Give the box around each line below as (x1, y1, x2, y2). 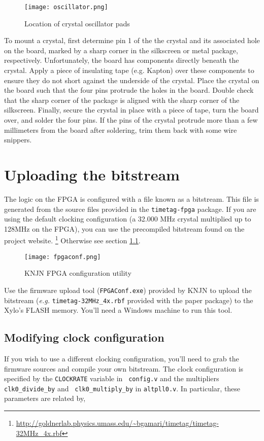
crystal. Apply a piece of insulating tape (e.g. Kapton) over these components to (4, 65, 254, 76)
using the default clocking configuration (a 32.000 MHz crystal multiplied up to (4, 213, 251, 224)
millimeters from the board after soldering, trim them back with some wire (4, 124, 237, 135)
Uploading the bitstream (4, 164, 180, 185)
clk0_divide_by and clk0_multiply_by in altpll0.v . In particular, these (4, 383, 241, 393)
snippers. (4, 134, 32, 145)
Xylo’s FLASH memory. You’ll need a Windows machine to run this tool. (4, 305, 233, 315)
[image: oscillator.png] (24, 4, 108, 11)
